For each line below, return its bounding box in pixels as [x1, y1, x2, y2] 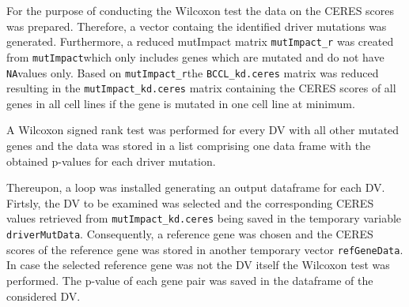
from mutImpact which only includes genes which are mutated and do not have [6, 48, 384, 65]
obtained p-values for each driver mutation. [6, 152, 216, 169]
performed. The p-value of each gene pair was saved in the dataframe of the [6, 271, 373, 288]
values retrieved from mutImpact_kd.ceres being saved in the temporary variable [6, 210, 402, 227]
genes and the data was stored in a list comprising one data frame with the [6, 137, 371, 153]
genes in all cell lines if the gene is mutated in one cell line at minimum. [6, 95, 355, 111]
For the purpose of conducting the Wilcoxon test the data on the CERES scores [6, 2, 395, 18]
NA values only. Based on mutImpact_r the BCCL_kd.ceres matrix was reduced [6, 64, 379, 80]
